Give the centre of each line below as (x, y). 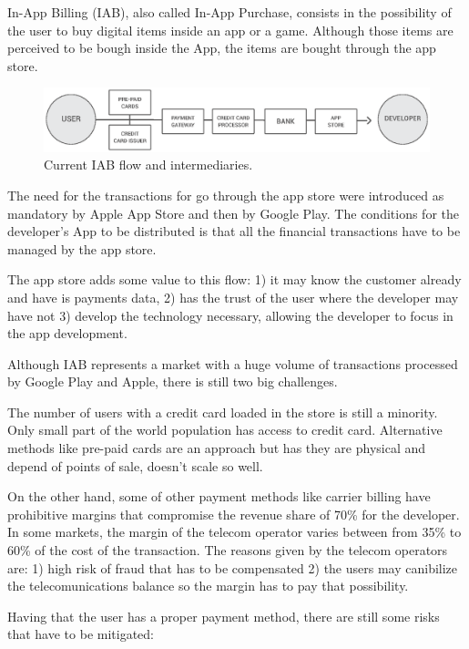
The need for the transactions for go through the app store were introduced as (226, 195)
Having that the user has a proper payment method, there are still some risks (224, 616)
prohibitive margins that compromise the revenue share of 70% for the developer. (234, 514)
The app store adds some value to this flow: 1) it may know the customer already (234, 279)
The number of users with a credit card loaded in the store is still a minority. (223, 412)
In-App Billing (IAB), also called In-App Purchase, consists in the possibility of (229, 12)
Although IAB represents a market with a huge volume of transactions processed (233, 363)
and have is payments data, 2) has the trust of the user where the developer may (233, 297)
